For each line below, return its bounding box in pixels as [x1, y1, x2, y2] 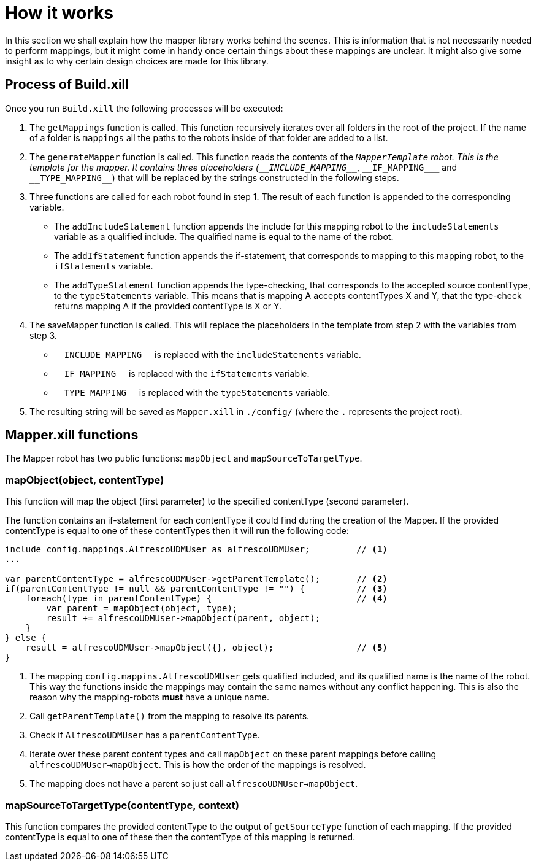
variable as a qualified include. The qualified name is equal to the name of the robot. [54, 231, 394, 242]
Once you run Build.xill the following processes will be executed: [5, 102, 283, 114]
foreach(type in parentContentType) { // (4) [25, 593, 388, 604]
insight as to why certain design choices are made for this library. [5, 55, 269, 66]
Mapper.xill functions [5, 427, 139, 443]
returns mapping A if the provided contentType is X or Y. [54, 300, 282, 311]
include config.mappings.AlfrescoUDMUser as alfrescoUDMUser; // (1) [5, 544, 388, 555]
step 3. [29, 330, 57, 341]
